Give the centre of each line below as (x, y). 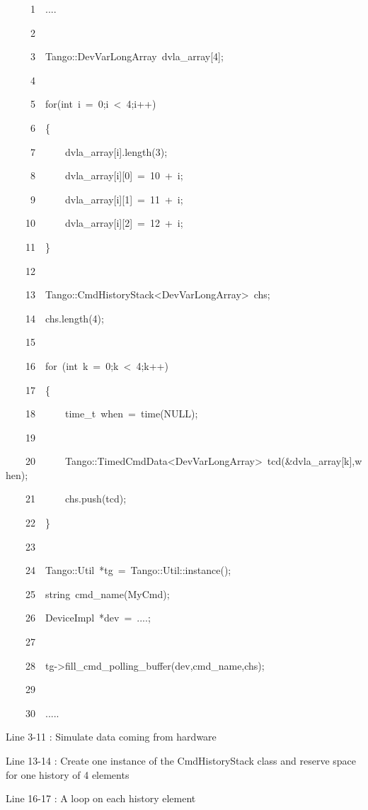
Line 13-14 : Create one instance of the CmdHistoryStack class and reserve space (181, 760)
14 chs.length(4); (64, 318)
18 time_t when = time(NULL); (111, 414)
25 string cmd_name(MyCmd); (97, 594)
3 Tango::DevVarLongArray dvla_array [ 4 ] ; (127, 56)
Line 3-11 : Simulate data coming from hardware (111, 737)
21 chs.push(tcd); (76, 499)
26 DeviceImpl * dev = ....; (88, 618)
